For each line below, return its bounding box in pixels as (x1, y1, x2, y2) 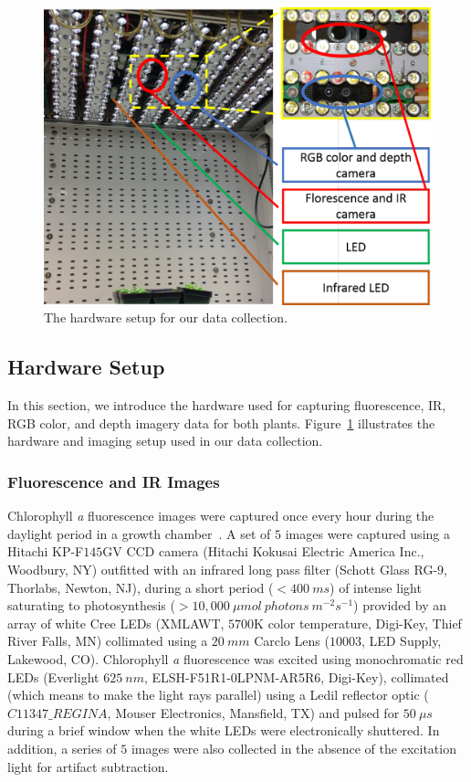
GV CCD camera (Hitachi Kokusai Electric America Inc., (102, 542, 424, 561)
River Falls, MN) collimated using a (7, 631, 208, 650)
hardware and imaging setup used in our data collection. (7, 431, 323, 450)
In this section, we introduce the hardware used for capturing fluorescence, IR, (7, 396, 446, 415)
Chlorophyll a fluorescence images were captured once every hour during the (7, 506, 434, 525)
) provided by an (353, 596, 447, 615)
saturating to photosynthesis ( (7, 596, 175, 615)
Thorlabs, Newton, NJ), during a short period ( (7, 577, 274, 597)
